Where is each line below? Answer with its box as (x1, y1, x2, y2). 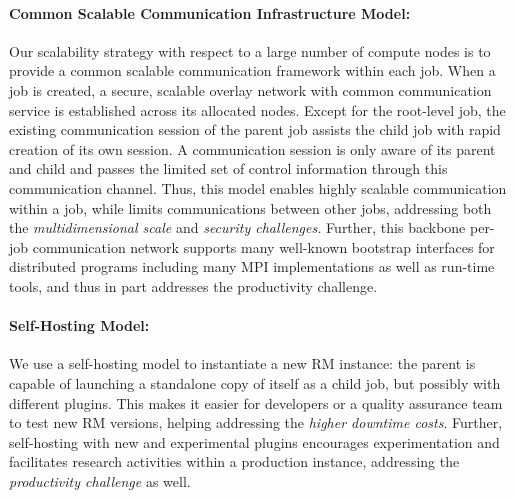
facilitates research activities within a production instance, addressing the (9, 451, 460, 472)
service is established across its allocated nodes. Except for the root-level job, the (9, 99, 506, 120)
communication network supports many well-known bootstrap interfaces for (32, 236, 495, 257)
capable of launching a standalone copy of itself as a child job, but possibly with (9, 372, 501, 393)
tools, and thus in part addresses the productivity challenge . (9, 275, 378, 296)
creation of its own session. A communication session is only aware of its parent (9, 138, 496, 159)
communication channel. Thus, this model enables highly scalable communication (9, 177, 507, 198)
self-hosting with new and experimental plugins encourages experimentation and (9, 431, 500, 452)
